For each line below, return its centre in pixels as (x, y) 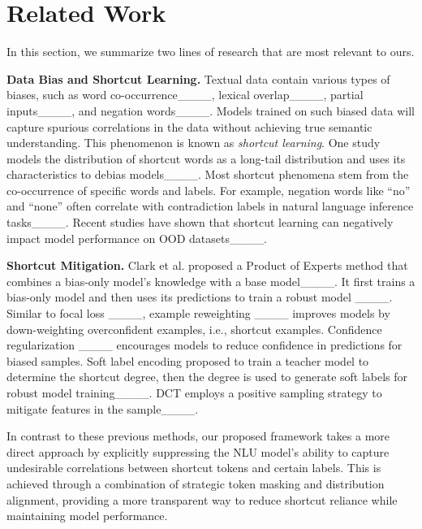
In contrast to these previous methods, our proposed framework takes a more (198, 436)
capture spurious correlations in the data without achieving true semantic (189, 126)
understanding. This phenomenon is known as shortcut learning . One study (194, 143)
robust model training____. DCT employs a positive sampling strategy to (194, 392)
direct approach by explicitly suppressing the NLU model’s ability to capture (198, 451)
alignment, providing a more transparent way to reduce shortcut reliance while (202, 499)
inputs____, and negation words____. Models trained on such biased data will (211, 110)
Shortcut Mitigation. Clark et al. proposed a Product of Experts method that (207, 265)
